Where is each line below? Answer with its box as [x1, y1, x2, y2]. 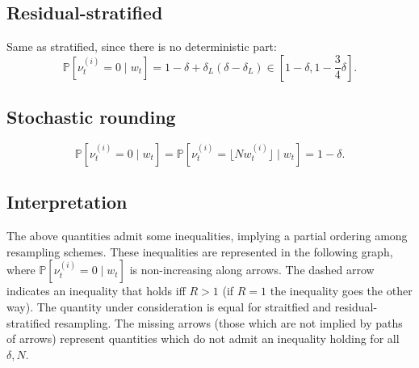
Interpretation [6, 189, 128, 214]
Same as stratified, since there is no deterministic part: [6, 38, 277, 55]
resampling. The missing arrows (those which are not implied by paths [54, 314, 403, 331]
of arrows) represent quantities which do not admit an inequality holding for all [6, 330, 400, 347]
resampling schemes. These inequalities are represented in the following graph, [6, 243, 393, 260]
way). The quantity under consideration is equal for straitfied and [6, 298, 332, 315]
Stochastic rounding [6, 104, 176, 129]
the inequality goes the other [270, 282, 413, 299]
